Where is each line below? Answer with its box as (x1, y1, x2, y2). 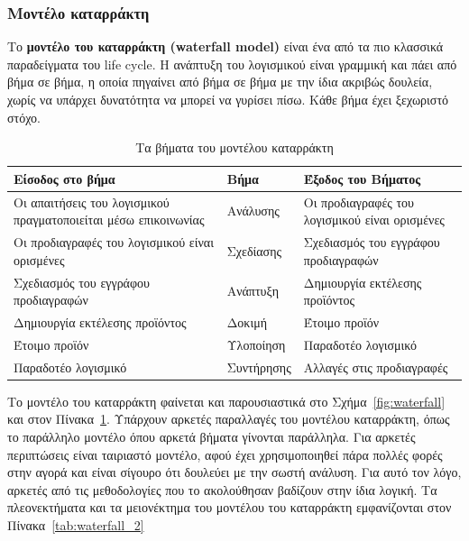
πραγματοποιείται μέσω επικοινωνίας (14, 210, 205, 229)
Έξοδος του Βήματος (303, 169, 421, 188)
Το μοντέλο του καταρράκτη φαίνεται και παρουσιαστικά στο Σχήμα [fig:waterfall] (7, 391, 446, 410)
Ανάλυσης (226, 201, 280, 220)
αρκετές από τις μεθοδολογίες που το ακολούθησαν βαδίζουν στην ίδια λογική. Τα (7, 480, 437, 499)
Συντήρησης (226, 357, 291, 376)
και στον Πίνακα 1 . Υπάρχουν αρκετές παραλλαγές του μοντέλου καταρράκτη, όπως (7, 409, 450, 428)
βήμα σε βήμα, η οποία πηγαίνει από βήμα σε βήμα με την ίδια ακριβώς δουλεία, (7, 72, 433, 91)
